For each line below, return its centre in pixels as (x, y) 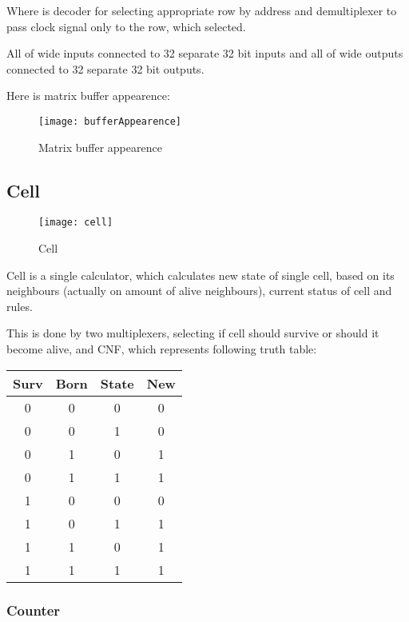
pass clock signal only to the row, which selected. (126, 26)
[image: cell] (76, 223)
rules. (20, 306)
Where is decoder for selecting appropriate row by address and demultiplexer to (202, 10)
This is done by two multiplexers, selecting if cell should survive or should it (193, 333)
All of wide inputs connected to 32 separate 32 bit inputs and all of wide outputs (205, 53)
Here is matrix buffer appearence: (88, 96)
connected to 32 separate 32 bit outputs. (105, 68)
